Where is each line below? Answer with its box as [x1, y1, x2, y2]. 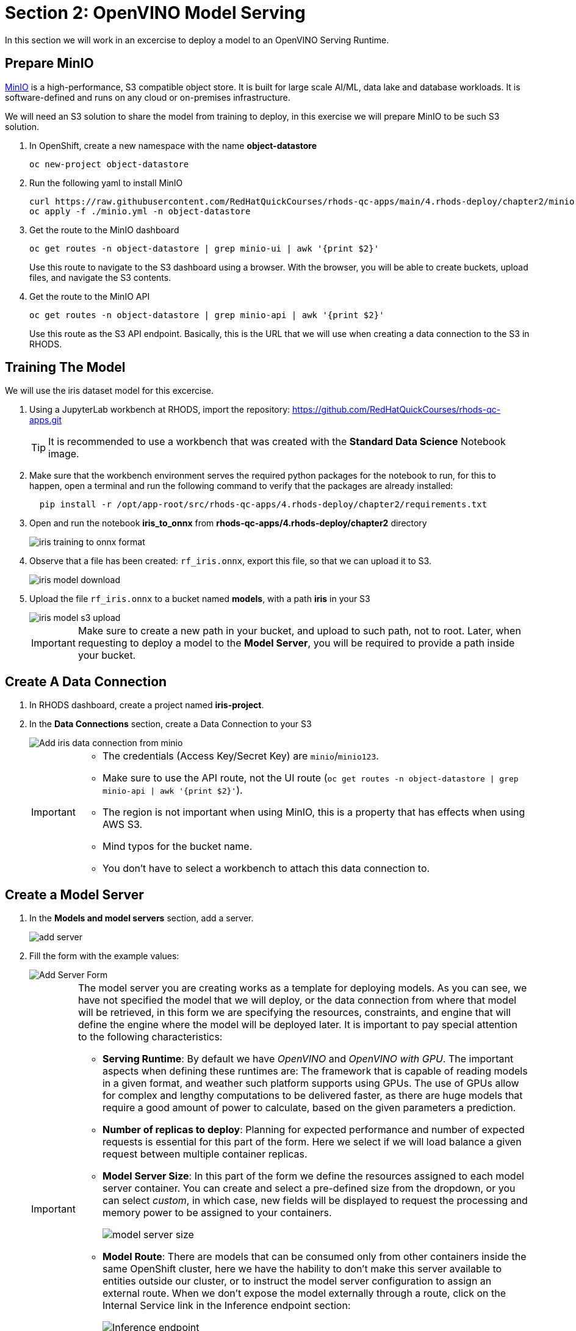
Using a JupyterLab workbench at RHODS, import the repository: [29, 404, 290, 415]
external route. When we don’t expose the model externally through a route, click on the [102, 1287, 506, 1300]
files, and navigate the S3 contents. [29, 272, 171, 283]
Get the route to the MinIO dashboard [29, 224, 179, 235]
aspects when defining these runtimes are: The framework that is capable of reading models [102, 1065, 528, 1078]
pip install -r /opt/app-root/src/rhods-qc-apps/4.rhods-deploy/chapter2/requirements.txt [39, 499, 488, 510]
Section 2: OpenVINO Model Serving [5, 2, 306, 23]
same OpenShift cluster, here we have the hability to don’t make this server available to [102, 1263, 502, 1275]
